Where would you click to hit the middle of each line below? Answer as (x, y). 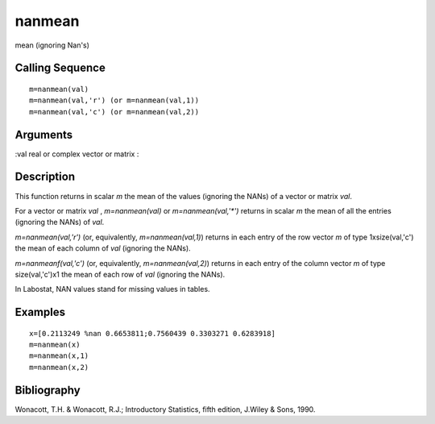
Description (45, 177)
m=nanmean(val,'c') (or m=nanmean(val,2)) (114, 112)
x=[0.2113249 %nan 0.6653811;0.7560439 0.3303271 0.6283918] (152, 333)
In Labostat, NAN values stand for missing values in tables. (112, 289)
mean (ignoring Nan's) (52, 45)
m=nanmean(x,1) (59, 356)
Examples (40, 312)
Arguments (44, 134)
